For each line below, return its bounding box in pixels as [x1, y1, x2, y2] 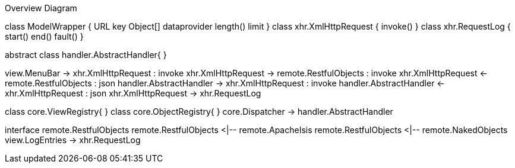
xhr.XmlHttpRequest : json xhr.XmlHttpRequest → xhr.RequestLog [5, 88, 261, 98]
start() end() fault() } [5, 31, 84, 41]
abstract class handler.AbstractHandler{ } [5, 50, 167, 60]
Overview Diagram [5, 3, 77, 13]
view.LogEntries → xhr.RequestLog [5, 135, 141, 145]
